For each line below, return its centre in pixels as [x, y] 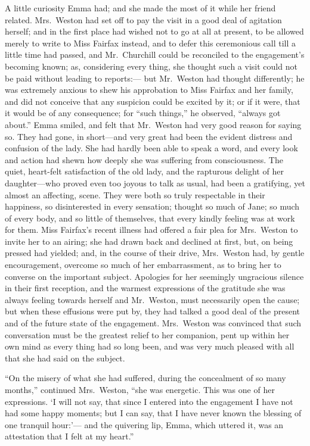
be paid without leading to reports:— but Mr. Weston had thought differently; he [155, 78]
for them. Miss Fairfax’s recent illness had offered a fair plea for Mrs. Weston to [151, 230]
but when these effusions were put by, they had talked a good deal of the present [153, 311]
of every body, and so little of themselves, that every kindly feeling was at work [150, 218]
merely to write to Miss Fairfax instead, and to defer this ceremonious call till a [151, 43]
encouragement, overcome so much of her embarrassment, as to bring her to [143, 265]
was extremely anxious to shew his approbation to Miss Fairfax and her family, [149, 90]
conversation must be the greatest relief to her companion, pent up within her [147, 334]
